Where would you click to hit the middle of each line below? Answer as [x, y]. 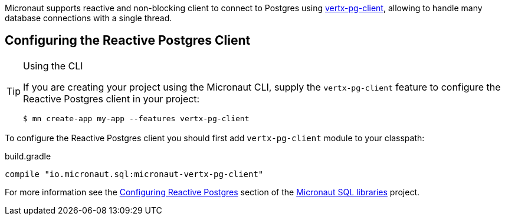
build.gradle [28, 156]
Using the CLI [53, 66]
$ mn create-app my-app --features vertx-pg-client [136, 118]
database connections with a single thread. [88, 18]
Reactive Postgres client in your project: [112, 99]
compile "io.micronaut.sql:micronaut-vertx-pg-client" [134, 174]
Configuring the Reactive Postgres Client [128, 41]
